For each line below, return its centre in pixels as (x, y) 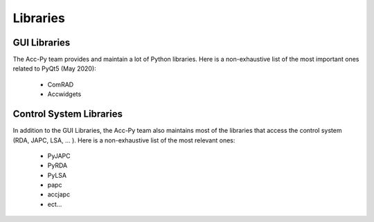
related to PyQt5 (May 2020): (54, 68)
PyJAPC (59, 156)
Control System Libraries (68, 114)
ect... (55, 204)
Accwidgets (64, 94)
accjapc (59, 194)
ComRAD (61, 84)
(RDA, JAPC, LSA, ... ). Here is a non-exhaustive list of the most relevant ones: (124, 140)
